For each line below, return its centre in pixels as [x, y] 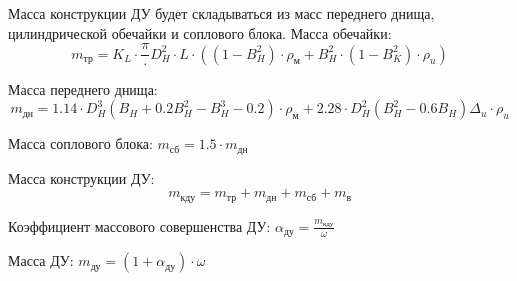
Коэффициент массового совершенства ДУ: [139, 225]
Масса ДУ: [41, 260]
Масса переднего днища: [83, 88]
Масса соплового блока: [80, 143]
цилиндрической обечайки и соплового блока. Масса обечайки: [200, 32]
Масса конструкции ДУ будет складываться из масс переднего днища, [221, 13]
